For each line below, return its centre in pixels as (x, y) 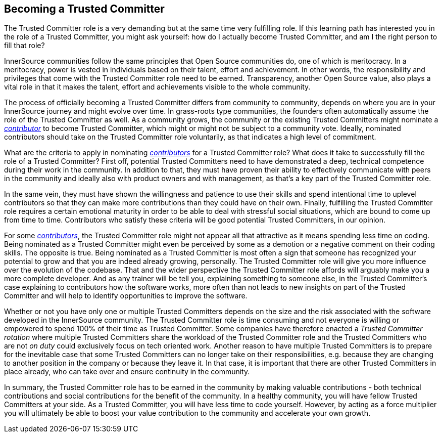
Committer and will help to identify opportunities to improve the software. (126, 296)
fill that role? (24, 46)
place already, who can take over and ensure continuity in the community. (127, 372)
